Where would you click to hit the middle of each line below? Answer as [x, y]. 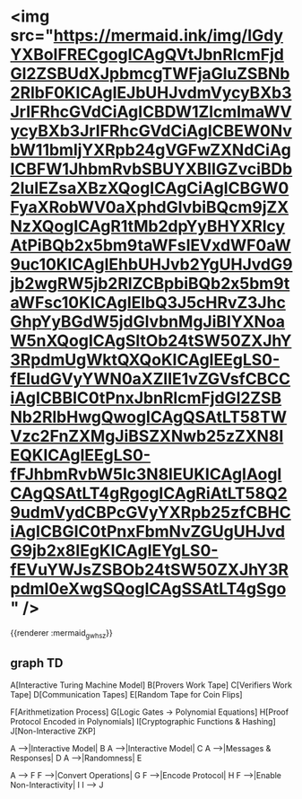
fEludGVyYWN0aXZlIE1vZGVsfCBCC [151, 379]
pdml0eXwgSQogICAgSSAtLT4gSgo [148, 589]
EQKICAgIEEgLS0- [81, 456]
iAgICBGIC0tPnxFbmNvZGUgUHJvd [148, 532]
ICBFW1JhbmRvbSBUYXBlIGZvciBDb [151, 169]
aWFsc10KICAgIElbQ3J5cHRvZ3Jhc [148, 303]
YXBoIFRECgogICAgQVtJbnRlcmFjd [147, 55]
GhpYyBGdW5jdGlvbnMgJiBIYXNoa [148, 322]
